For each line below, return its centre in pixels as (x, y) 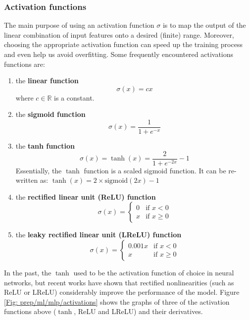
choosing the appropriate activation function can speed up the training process (123, 44)
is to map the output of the (204, 25)
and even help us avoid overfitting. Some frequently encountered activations (119, 54)
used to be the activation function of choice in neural (154, 273)
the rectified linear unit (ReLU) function (86, 196)
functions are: (25, 64)
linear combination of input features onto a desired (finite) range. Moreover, (119, 34)
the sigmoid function (50, 114)
